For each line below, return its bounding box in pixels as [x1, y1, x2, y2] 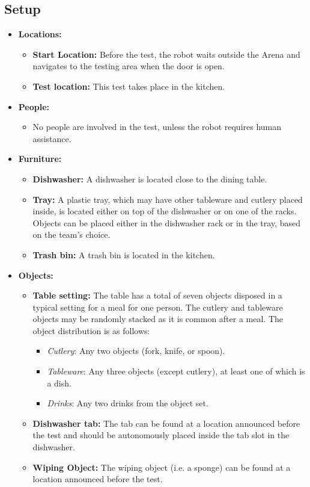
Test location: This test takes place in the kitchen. [32, 79, 225, 92]
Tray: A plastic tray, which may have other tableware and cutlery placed [32, 193, 303, 205]
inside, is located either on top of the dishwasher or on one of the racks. [32, 205, 297, 217]
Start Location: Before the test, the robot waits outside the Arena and [32, 48, 300, 60]
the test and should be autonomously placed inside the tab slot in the [32, 429, 290, 441]
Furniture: [18, 152, 62, 165]
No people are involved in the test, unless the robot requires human [32, 120, 282, 133]
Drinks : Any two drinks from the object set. [47, 397, 208, 409]
